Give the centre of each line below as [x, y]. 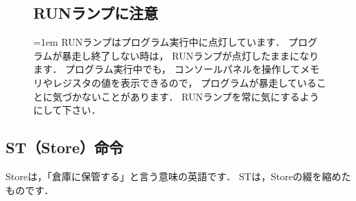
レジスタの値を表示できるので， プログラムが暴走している [184, 82]
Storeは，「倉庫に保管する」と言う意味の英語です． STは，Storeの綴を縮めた [178, 176]
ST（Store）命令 [65, 147]
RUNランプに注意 [96, 13]
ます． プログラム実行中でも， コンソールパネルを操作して [167, 69]
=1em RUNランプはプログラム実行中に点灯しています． [159, 42]
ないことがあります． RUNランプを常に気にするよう [200, 96]
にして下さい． [67, 110]
